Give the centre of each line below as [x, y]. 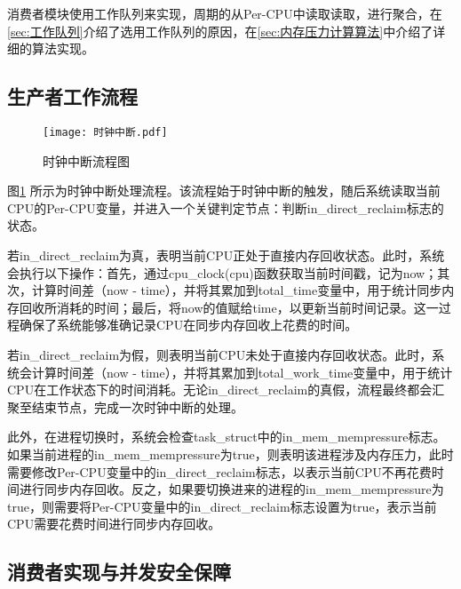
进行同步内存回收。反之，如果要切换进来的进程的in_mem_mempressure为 [231, 489]
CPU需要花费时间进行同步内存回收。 [114, 524]
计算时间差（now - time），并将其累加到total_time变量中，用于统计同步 [237, 290]
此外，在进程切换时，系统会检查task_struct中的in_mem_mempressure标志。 [227, 437]
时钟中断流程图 [86, 160]
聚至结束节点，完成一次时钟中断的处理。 [125, 406]
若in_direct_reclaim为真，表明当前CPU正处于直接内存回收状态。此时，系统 [226, 255]
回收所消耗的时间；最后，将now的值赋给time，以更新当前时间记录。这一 [229, 307]
